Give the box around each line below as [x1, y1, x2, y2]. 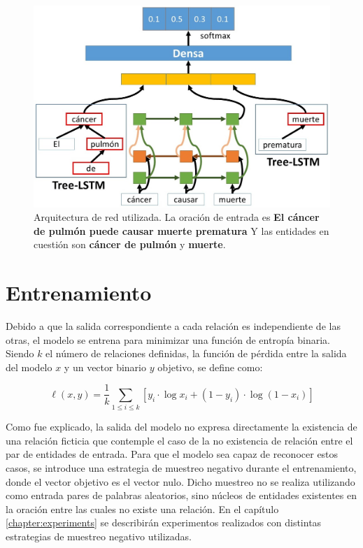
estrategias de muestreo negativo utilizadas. [6, 529, 192, 544]
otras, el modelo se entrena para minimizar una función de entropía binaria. [6, 332, 330, 347]
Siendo [6, 346, 34, 361]
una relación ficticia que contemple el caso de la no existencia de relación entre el [6, 433, 353, 447]
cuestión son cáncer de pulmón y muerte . [34, 237, 226, 252]
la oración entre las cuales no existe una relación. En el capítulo [6, 501, 279, 516]
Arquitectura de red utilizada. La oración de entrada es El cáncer [34, 210, 320, 224]
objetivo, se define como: [157, 359, 263, 374]
